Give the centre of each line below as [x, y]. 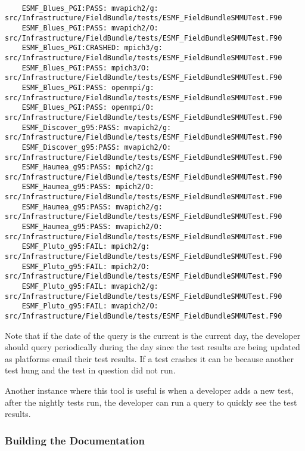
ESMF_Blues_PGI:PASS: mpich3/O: [86, 68]
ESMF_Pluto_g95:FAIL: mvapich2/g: [90, 287]
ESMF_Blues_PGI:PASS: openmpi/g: [88, 87]
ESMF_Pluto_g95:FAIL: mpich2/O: [86, 266]
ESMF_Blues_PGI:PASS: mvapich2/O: [90, 28]
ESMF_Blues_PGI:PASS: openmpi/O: [88, 108]
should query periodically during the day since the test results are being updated [152, 347]
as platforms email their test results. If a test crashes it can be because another [149, 358]
